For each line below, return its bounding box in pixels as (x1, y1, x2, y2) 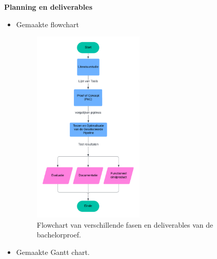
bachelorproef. (36, 229, 81, 240)
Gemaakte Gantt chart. (16, 247, 90, 257)
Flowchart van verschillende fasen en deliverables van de (36, 219, 213, 230)
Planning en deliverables (4, 2, 92, 12)
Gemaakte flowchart (16, 18, 80, 29)
